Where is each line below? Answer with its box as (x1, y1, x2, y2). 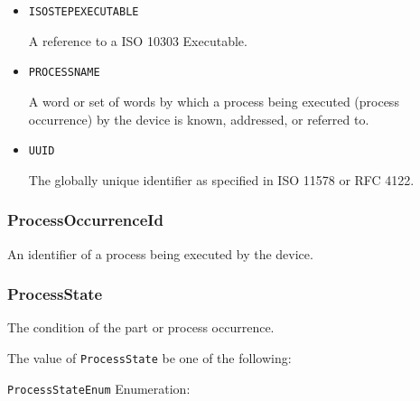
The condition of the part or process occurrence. (7, 318, 275, 337)
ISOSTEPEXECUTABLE (28, 5, 139, 18)
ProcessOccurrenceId (7, 209, 163, 231)
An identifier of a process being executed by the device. (7, 244, 313, 263)
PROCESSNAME (28, 66, 100, 79)
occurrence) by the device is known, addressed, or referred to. (28, 109, 369, 128)
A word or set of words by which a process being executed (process (28, 91, 399, 110)
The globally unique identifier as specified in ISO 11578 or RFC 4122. (28, 170, 415, 189)
